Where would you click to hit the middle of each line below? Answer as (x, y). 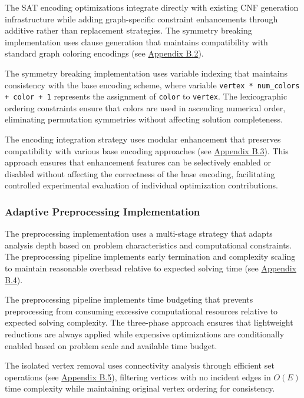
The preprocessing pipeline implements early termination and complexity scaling (150, 256)
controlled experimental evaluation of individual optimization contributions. (141, 185)
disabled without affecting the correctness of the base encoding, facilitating (140, 173)
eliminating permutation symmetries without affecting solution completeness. (144, 119)
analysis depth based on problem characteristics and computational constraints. (148, 245)
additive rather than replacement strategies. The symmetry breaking (128, 30)
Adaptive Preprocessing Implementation (103, 211)
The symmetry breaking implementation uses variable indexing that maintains (146, 73)
